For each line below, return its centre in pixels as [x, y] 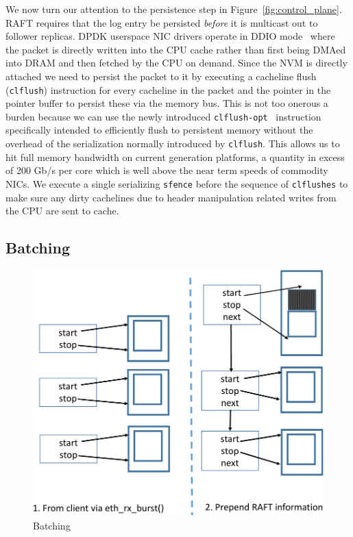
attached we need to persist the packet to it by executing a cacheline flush [161, 76]
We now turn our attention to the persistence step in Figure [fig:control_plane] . [174, 9]
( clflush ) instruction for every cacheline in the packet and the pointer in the [168, 89]
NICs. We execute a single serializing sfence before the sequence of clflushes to [177, 183]
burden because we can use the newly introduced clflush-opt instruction [163, 116]
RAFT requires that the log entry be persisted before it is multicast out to [162, 22]
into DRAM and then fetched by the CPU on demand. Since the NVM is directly [176, 63]
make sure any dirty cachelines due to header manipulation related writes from [171, 197]
